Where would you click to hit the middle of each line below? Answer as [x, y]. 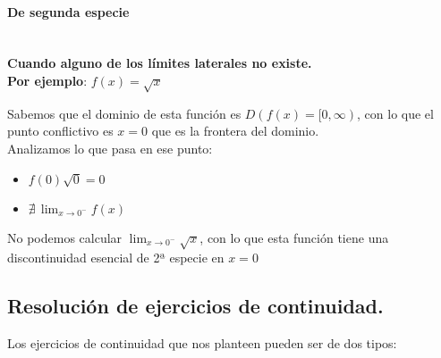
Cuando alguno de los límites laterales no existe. [160, 63]
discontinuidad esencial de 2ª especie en [116, 258]
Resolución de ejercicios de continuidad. [195, 306]
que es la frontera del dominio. [235, 131]
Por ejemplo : [47, 80]
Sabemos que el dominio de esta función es [124, 113]
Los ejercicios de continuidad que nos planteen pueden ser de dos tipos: [202, 343]
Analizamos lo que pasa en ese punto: [110, 148]
